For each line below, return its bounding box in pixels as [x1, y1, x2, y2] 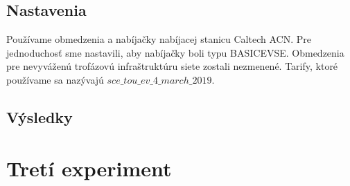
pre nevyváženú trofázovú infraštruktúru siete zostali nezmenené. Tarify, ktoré [6, 59, 338, 73]
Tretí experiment [6, 154, 172, 182]
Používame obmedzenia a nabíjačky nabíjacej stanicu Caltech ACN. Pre [6, 32, 311, 46]
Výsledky [6, 106, 73, 127]
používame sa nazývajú [6, 72, 104, 86]
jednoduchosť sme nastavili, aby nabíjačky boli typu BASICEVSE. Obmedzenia [6, 45, 344, 59]
